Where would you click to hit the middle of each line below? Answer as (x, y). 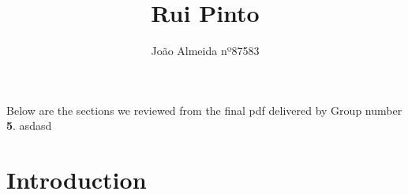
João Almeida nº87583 (205, 51)
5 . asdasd (29, 125)
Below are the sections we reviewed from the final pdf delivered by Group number (204, 110)
